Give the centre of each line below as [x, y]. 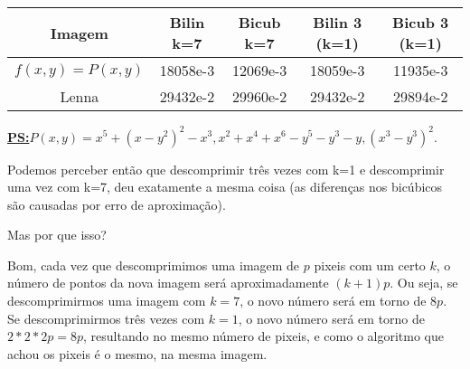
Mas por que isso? [57, 235]
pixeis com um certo [370, 265]
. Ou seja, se [424, 283]
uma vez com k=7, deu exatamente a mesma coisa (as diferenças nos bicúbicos [225, 187]
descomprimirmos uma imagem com [107, 301]
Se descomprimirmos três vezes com [106, 318]
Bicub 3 [421, 22]
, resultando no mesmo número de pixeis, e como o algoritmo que [263, 336]
